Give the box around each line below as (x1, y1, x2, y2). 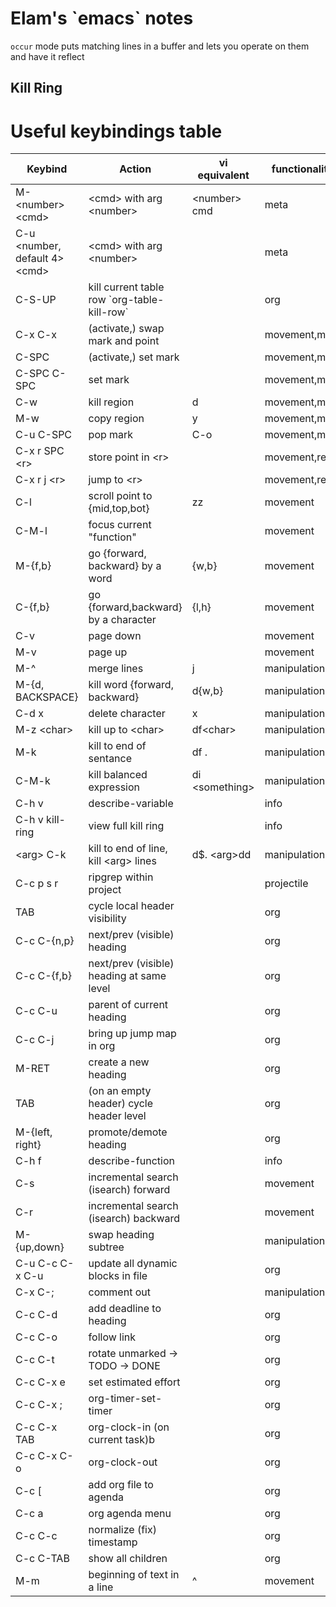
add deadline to (88, 1302, 162, 1316)
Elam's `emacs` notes (10, 7, 194, 30)
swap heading (88, 1228, 155, 1242)
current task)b (88, 1433, 156, 1447)
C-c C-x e (15, 1375, 66, 1389)
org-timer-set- (88, 1392, 163, 1406)
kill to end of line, (88, 842, 168, 856)
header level (88, 1109, 147, 1123)
